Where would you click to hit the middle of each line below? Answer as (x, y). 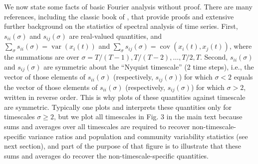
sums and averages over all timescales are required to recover (97, 126)
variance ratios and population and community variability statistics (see (138, 136)
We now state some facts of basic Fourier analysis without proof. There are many (128, 6)
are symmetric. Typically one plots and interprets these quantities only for (118, 107)
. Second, (214, 57)
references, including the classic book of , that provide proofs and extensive (119, 16)
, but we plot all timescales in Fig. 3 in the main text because (148, 117)
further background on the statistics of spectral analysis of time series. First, (121, 26)
